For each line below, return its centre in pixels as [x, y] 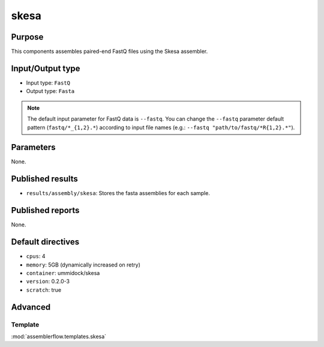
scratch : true [44, 290]
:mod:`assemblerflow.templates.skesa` [59, 336]
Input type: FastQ [48, 83]
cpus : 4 [36, 256]
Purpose [27, 37]
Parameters [33, 147]
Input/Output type [46, 68]
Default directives [45, 242]
